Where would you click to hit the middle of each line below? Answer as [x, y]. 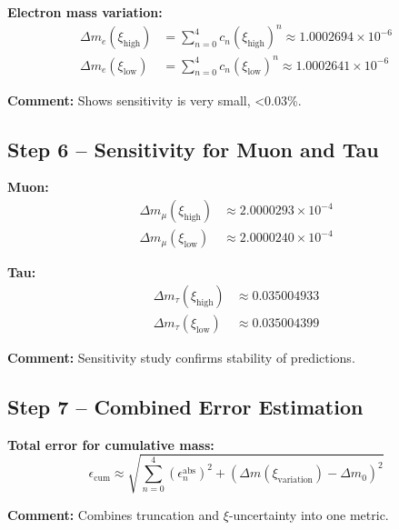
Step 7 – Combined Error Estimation [185, 406]
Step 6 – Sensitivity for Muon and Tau [193, 149]
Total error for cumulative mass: [111, 444]
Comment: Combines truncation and [114, 514]
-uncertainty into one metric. [309, 514]
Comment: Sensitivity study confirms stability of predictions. [181, 357]
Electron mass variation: [85, 12]
